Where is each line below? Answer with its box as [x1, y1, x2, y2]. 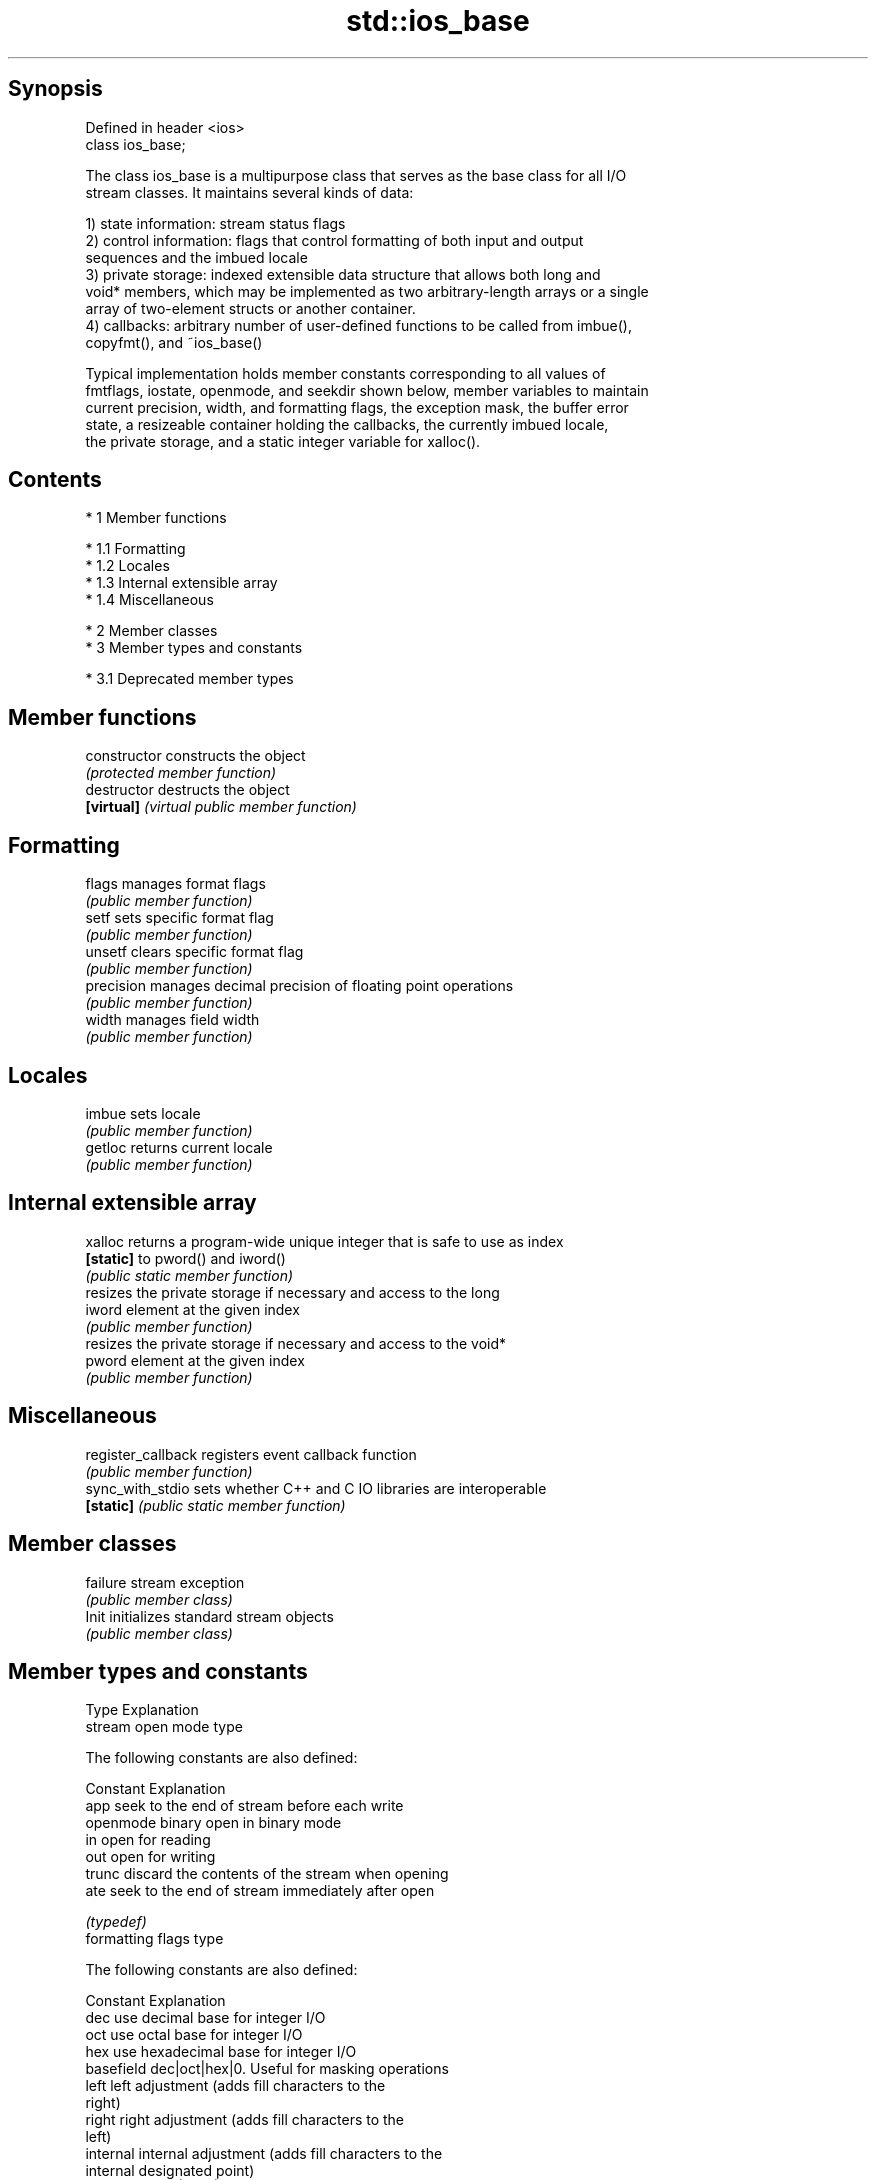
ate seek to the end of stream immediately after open [85, 1882, 435, 1900]
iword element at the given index [85, 1300, 300, 1318]
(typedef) [85, 1913, 147, 1931]
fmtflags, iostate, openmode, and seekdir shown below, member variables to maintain [85, 381, 649, 399]
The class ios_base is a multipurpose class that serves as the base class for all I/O [85, 166, 627, 184]
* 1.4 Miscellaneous [85, 591, 214, 609]
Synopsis [8, 76, 103, 102]
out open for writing [85, 1848, 216, 1866]
